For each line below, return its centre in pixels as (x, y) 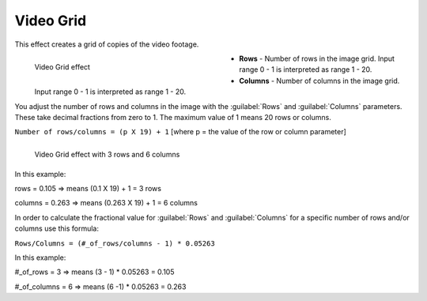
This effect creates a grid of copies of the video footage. (107, 44)
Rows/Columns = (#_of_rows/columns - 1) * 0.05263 (115, 243)
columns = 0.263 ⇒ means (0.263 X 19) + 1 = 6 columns (106, 203)
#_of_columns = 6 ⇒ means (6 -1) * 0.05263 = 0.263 (100, 286)
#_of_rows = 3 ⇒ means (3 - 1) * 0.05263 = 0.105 (94, 272)
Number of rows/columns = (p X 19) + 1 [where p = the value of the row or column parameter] (181, 132)
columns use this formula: (57, 228)
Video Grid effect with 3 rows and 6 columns (107, 155)
